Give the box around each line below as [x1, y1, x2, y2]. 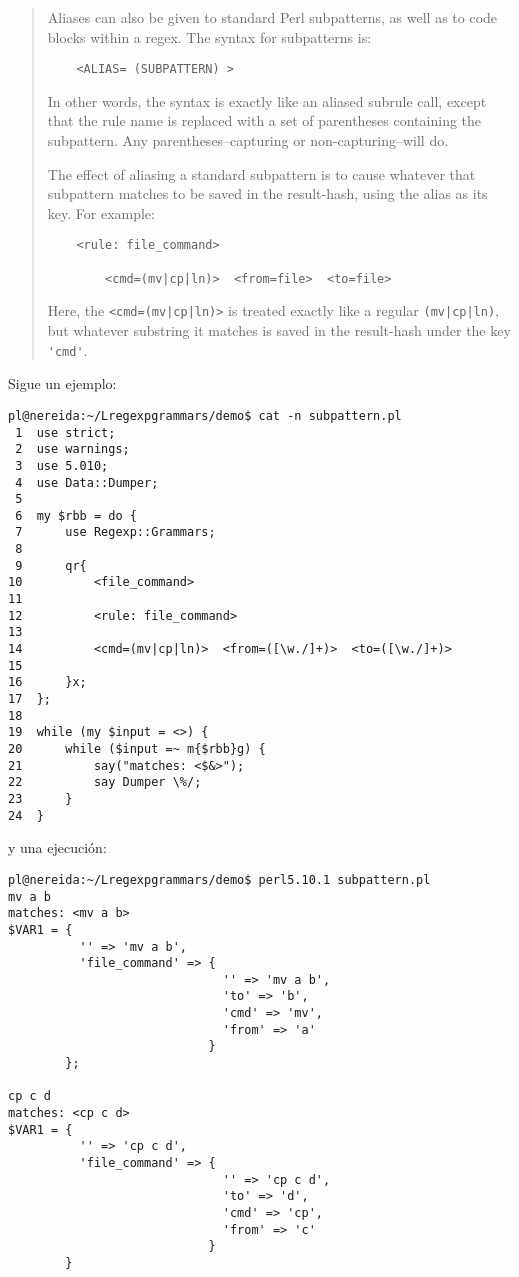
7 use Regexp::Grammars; [15, 525, 216, 540]
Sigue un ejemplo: [8, 373, 117, 394]
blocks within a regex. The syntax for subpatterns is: [47, 26, 372, 47]
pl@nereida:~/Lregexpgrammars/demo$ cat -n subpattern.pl [8, 408, 402, 423]
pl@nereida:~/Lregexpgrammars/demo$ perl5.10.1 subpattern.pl [8, 872, 431, 887]
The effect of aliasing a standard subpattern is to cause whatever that [47, 163, 476, 184]
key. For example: [47, 202, 155, 223]
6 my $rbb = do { [15, 508, 137, 523]
